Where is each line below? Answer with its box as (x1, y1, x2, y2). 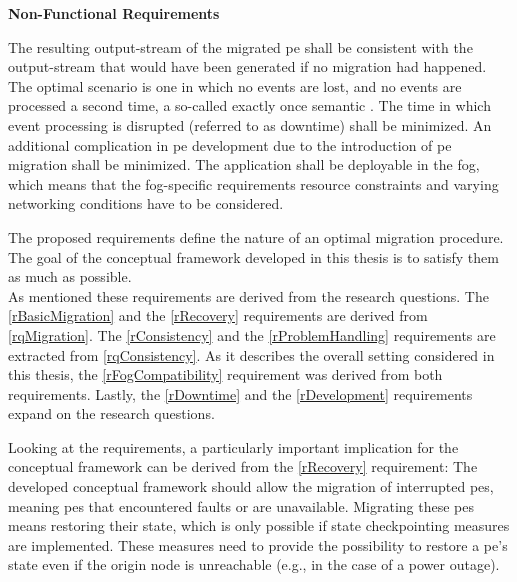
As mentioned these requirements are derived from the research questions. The (8, 285, 489, 306)
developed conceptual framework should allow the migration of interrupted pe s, (8, 476, 494, 497)
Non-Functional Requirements (8, 3, 220, 23)
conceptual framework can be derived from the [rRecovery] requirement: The (8, 456, 478, 477)
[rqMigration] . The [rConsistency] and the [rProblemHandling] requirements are (8, 324, 496, 345)
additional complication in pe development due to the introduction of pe (8, 134, 452, 155)
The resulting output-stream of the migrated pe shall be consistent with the (8, 36, 473, 57)
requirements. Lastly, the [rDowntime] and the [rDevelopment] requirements (8, 383, 473, 404)
